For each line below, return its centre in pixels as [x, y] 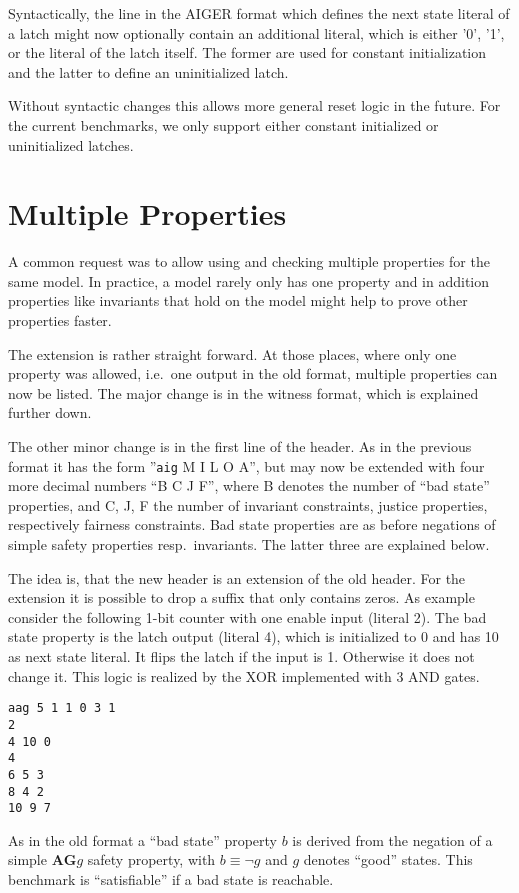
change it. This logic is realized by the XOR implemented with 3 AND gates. [244, 675]
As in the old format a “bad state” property [142, 839]
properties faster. [60, 320]
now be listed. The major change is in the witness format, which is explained [243, 392]
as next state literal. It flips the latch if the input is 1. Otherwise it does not [241, 656]
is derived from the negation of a [392, 839]
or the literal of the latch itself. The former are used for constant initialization [247, 52]
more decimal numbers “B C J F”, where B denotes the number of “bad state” [249, 485]
